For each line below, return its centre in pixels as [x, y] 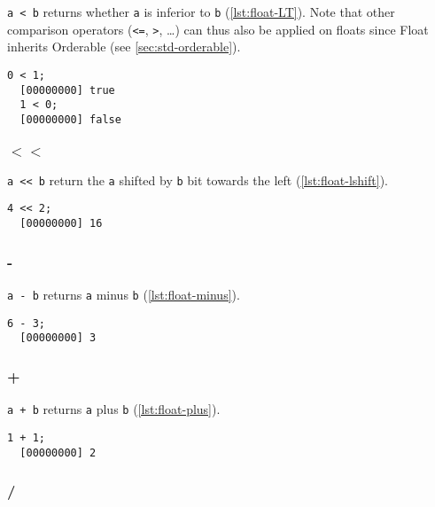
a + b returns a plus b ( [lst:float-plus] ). [114, 409]
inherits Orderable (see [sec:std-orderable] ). [124, 47]
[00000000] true [67, 90]
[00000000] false [70, 119]
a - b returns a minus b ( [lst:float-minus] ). [124, 295]
